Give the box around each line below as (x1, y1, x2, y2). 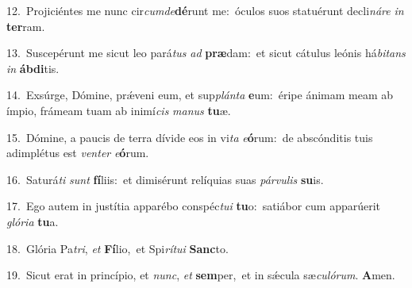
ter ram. (6, 17, 45, 34)
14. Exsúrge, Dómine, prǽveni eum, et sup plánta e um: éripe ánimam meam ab (6, 86, 394, 103)
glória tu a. (6, 213, 59, 229)
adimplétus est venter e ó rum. (6, 144, 149, 161)
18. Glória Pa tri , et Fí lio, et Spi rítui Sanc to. (6, 240, 229, 256)
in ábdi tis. (6, 60, 60, 76)
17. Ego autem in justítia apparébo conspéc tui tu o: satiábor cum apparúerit (6, 198, 381, 214)
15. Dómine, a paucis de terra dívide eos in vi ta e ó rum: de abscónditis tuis (6, 129, 373, 145)
